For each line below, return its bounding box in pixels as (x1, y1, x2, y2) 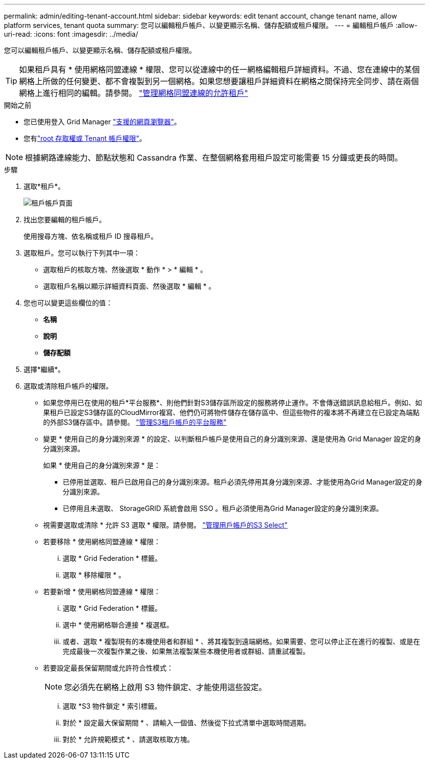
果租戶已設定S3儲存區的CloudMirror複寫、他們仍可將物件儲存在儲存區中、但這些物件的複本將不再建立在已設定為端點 (43, 408, 420, 416)
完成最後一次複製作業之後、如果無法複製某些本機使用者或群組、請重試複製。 (63, 647, 310, 655)
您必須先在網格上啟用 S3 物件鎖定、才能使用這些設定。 (64, 682, 267, 692)
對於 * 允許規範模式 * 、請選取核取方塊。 (63, 735, 194, 743)
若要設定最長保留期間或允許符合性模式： (43, 664, 173, 672)
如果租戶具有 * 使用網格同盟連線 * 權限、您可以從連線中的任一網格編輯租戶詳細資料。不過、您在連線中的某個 (19, 65, 420, 74)
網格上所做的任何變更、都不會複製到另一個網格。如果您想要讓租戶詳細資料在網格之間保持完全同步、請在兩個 (19, 76, 419, 86)
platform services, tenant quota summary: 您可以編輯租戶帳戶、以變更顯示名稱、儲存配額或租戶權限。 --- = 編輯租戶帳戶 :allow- (4, 21, 418, 29)
